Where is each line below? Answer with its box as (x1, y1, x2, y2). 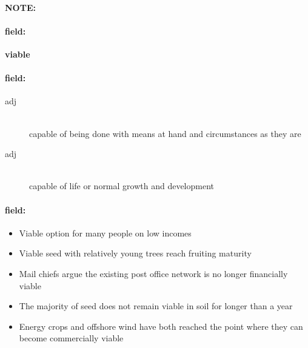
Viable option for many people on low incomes (19, 226, 192, 239)
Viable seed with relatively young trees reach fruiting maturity (19, 247, 252, 259)
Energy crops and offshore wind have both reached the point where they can (19, 320, 303, 332)
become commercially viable (19, 332, 124, 344)
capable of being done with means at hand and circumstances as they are (29, 127, 301, 139)
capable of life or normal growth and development (29, 179, 215, 192)
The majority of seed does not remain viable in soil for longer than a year (19, 299, 293, 312)
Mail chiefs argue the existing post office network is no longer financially (19, 267, 288, 279)
